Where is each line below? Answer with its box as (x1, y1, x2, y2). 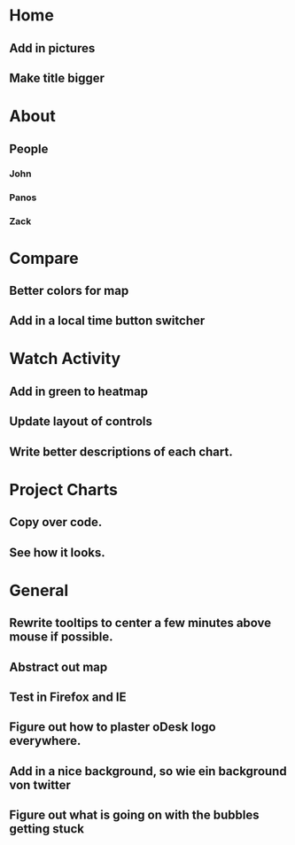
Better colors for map (9, 283, 129, 298)
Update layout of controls (9, 414, 152, 430)
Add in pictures (9, 41, 96, 56)
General (9, 580, 69, 601)
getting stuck (9, 821, 85, 837)
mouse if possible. (9, 630, 113, 645)
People (9, 141, 49, 156)
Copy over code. (9, 515, 103, 530)
